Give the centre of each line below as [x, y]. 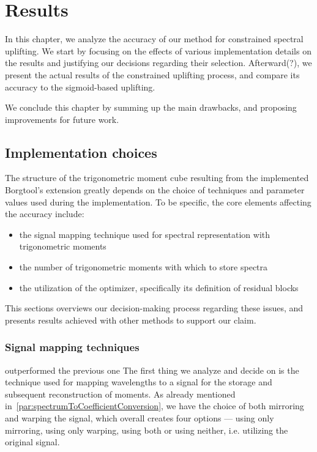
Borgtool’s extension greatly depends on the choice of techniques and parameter [155, 190]
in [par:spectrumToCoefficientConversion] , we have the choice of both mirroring [155, 406]
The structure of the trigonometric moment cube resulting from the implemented [157, 178]
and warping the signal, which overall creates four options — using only [140, 418]
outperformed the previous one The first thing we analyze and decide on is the [152, 370]
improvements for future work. [62, 119]
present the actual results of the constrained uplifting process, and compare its [152, 74]
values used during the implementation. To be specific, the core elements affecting [158, 202]
